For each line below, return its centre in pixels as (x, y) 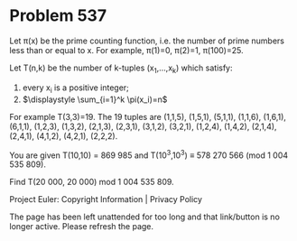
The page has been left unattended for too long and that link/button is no (144, 217)
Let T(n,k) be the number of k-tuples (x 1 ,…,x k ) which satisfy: (121, 69)
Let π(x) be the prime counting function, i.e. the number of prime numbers (147, 41)
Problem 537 (58, 16)
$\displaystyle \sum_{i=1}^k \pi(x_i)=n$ (95, 99)
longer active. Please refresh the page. (82, 227)
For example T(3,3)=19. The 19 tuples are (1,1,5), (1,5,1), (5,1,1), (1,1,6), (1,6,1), (148, 116)
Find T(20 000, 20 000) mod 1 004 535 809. (92, 182)
